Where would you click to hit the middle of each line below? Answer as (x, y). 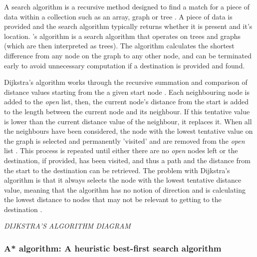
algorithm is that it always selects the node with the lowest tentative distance (123, 180)
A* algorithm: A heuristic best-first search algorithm (113, 248)
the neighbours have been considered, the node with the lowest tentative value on (128, 131)
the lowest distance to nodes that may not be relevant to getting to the (113, 199)
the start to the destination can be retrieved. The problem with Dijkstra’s (117, 170)
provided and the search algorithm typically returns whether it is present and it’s (128, 26)
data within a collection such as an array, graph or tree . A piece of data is (118, 16)
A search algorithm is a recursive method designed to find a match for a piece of (127, 6)
